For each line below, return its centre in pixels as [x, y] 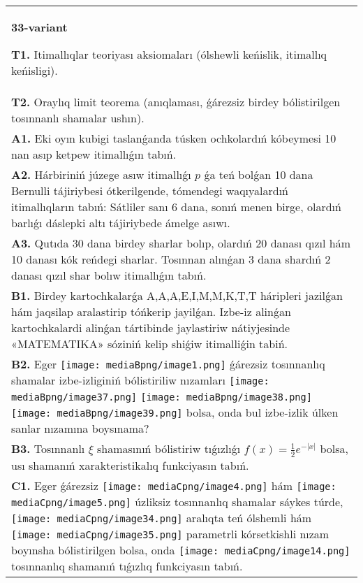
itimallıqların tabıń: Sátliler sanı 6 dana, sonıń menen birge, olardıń [176, 207]
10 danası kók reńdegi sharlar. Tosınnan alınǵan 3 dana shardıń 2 [171, 259]
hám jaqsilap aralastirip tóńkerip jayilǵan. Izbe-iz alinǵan [151, 311]
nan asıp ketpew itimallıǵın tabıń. [94, 154]
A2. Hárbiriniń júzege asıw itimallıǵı [101, 174]
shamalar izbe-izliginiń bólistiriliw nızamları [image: [140, 380]
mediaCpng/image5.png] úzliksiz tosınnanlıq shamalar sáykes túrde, [177, 501]
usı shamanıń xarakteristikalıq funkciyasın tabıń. [130, 465]
